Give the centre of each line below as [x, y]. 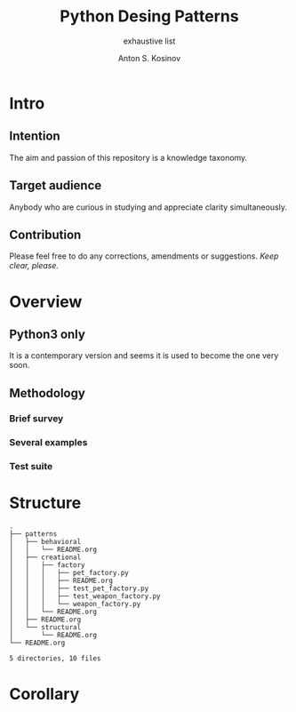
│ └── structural [45, 628]
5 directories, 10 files [55, 659]
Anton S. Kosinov [149, 58]
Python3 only [48, 334]
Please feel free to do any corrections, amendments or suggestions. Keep [144, 256]
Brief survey [36, 418]
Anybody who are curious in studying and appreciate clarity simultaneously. [148, 207]
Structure [45, 503]
